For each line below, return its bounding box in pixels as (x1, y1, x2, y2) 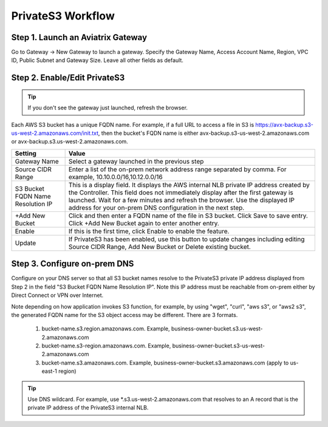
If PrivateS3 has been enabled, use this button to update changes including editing (68, 234, 305, 243)
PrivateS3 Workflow (11, 9, 115, 22)
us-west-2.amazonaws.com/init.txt (11, 129, 99, 137)
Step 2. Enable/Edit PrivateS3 (11, 73, 125, 83)
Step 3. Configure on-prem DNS (11, 259, 134, 269)
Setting (15, 149, 36, 157)
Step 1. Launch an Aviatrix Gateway (11, 32, 148, 43)
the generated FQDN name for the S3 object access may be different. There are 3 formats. (11, 311, 238, 318)
